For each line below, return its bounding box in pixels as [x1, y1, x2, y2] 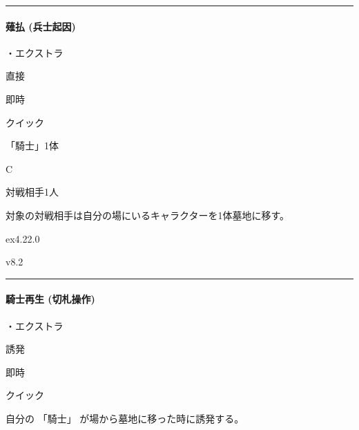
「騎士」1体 [6, 138, 59, 153]
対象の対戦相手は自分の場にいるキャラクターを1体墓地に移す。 [6, 207, 290, 222]
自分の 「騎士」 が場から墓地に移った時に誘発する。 [6, 411, 244, 425]
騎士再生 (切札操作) [6, 292, 95, 306]
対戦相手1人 [6, 185, 59, 199]
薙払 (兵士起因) [6, 19, 76, 33]
